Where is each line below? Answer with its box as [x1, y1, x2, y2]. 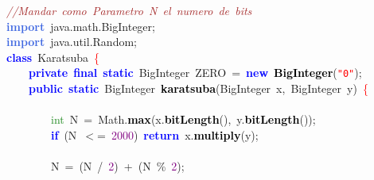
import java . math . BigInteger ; [6, 17, 155, 34]
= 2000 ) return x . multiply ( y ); [97, 126, 259, 143]
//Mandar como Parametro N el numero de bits [6, 2, 252, 18]
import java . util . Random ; [6, 33, 137, 50]
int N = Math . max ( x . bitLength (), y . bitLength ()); [51, 111, 316, 128]
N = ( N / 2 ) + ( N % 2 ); [50, 158, 185, 174]
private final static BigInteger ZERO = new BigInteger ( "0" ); [29, 64, 362, 81]
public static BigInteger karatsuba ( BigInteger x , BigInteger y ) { [29, 80, 368, 97]
